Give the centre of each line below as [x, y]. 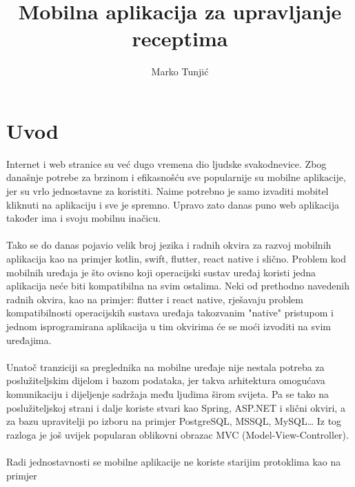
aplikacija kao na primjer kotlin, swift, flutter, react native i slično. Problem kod [176, 258]
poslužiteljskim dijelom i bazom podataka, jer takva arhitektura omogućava [166, 380]
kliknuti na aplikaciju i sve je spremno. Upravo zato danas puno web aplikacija [173, 204]
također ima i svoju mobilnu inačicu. [84, 218]
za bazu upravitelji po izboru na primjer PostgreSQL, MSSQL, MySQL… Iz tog [174, 421]
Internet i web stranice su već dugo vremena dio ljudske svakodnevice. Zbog [166, 163]
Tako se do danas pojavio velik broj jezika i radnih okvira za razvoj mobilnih [169, 245]
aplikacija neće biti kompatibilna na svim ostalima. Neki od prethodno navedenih [178, 286]
